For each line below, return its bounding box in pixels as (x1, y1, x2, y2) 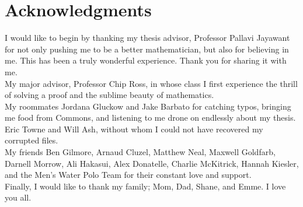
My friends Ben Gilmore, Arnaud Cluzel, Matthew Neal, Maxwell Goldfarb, (5, 146, 276, 158)
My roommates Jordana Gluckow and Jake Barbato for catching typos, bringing (5, 100, 291, 112)
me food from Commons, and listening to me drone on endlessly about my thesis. (5, 111, 296, 124)
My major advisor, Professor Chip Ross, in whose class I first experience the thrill (5, 77, 298, 89)
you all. (5, 191, 32, 204)
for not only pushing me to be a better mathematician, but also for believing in (5, 43, 289, 55)
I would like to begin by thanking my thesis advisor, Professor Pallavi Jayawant (5, 31, 290, 44)
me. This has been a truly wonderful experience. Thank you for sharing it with (5, 54, 287, 66)
